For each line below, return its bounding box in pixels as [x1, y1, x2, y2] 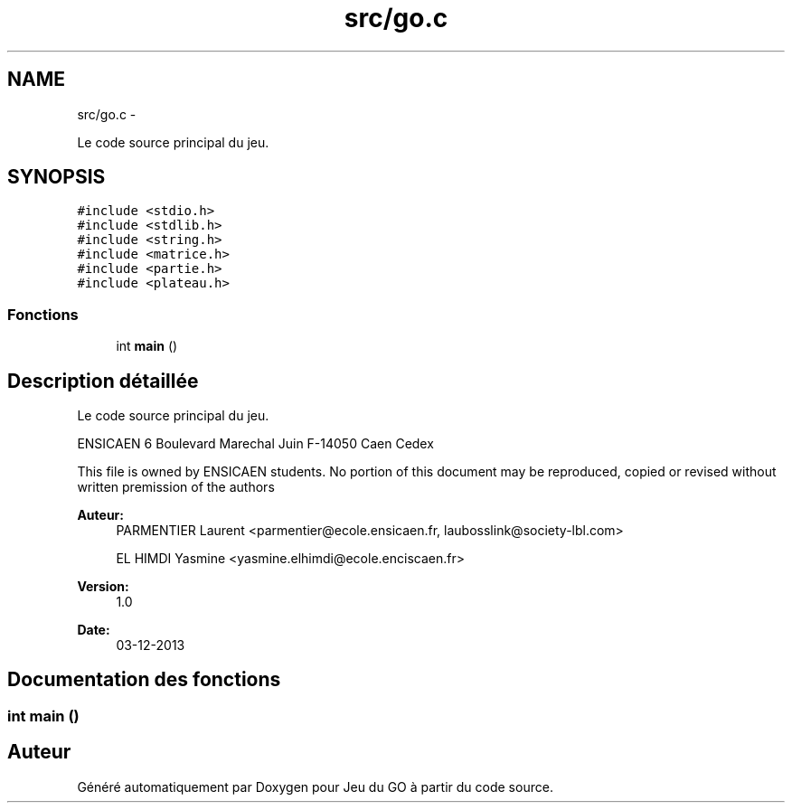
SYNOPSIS [7, 165, 106, 189]
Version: [77, 579, 129, 595]
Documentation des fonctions [7, 668, 281, 692]
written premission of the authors [77, 479, 275, 495]
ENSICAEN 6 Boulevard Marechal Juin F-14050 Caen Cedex [77, 436, 434, 452]
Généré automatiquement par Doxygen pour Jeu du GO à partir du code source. [77, 778, 553, 795]
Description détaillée [7, 369, 199, 392]
